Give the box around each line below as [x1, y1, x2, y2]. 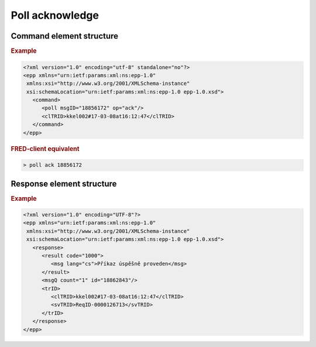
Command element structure [11, 31, 119, 41]
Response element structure [11, 178, 117, 188]
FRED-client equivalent [11, 145, 80, 153]
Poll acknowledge [11, 9, 99, 22]
